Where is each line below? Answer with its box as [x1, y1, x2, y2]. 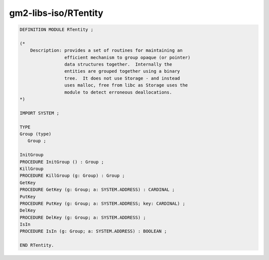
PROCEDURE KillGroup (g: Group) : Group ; [19, 173, 125, 178]
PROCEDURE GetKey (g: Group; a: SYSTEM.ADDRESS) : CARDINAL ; [19, 187, 175, 192]
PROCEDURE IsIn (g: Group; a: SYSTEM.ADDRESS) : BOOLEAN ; [19, 229, 167, 234]
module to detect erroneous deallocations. [64, 89, 172, 95]
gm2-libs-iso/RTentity [9, 7, 104, 18]
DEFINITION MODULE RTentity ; [19, 27, 94, 32]
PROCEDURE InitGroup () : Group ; [19, 159, 104, 165]
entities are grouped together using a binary [64, 69, 180, 74]
